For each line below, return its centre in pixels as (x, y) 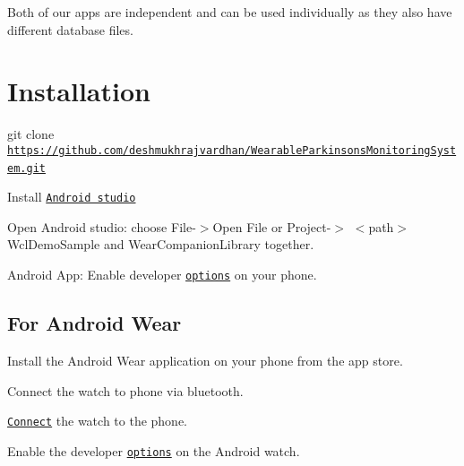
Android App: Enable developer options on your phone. (162, 275)
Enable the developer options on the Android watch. (154, 450)
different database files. (70, 29)
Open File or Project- (272, 226)
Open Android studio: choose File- (102, 226)
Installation (79, 91)
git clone (31, 134)
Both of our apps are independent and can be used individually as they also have (230, 12)
